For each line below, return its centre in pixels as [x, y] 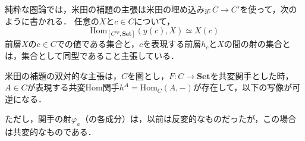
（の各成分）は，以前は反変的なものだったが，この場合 [188, 119]
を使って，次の [268, 9]
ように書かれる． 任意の [52, 21]
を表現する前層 [172, 44]
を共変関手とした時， [252, 75]
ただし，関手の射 [38, 119]
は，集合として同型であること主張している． [92, 55]
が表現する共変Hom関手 [73, 87]
